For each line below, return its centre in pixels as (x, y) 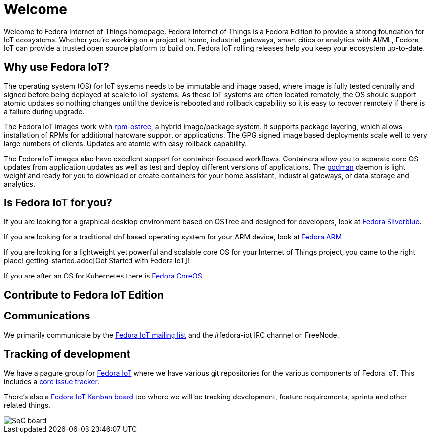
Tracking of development (67, 354)
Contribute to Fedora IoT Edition (84, 295)
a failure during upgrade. (44, 111)
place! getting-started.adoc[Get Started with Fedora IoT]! (97, 261)
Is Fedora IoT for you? (58, 203)
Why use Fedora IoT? (57, 67)
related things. (27, 405)
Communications (47, 316)
